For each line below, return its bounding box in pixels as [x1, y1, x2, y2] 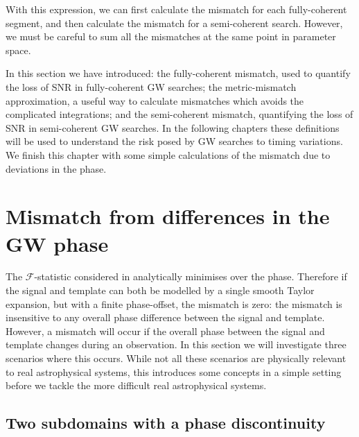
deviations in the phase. [6, 161, 107, 175]
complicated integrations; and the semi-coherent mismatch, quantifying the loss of [6, 107, 353, 121]
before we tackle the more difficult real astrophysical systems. [6, 378, 267, 393]
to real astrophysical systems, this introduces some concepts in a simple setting [6, 364, 342, 379]
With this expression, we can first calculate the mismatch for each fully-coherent [6, 2, 347, 16]
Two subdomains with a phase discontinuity [6, 412, 326, 434]
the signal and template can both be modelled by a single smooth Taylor [6, 283, 315, 298]
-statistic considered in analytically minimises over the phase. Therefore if [34, 269, 347, 284]
